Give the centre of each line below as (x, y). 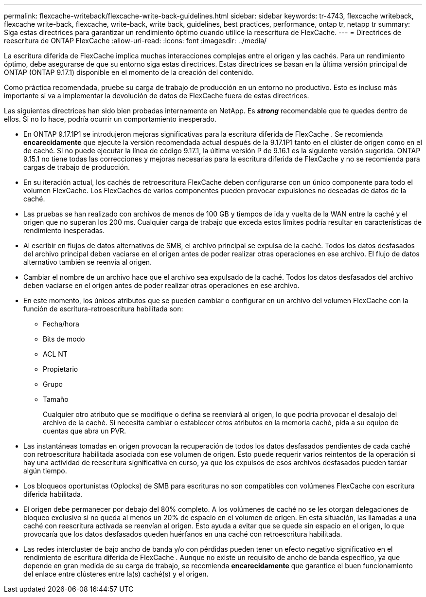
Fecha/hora (61, 324)
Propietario (61, 369)
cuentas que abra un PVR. (85, 431)
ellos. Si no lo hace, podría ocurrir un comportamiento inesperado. (110, 119)
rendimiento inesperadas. (64, 230)
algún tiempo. (45, 471)
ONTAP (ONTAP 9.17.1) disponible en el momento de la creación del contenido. (129, 72)
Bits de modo (64, 339)
